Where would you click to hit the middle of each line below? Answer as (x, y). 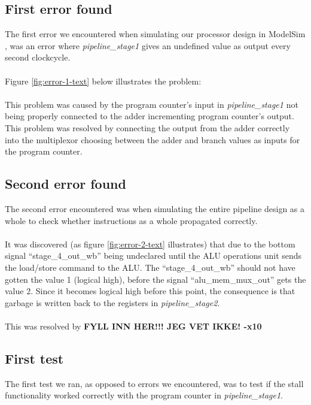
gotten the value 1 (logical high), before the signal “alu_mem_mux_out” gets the (155, 279)
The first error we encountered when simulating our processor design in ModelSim (155, 34)
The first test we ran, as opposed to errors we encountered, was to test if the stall (154, 383)
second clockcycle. (38, 57)
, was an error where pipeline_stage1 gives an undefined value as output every (148, 45)
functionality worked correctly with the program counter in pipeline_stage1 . (144, 395)
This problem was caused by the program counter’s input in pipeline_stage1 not (152, 104)
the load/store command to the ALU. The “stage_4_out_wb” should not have (150, 267)
